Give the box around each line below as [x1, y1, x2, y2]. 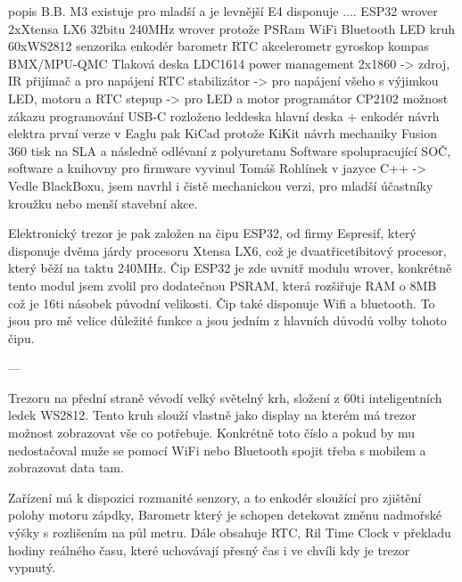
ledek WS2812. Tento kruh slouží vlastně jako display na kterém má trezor [8, 406, 417, 424]
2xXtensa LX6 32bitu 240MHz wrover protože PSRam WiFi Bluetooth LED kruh [8, 19, 456, 37]
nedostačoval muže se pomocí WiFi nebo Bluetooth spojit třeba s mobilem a [8, 440, 426, 459]
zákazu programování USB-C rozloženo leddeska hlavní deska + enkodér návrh [8, 106, 440, 125]
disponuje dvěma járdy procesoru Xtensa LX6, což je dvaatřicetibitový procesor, [8, 241, 447, 259]
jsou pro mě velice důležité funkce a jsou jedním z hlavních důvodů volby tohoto [8, 311, 447, 330]
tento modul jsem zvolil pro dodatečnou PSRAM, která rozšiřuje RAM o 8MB [8, 275, 437, 294]
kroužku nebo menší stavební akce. [8, 193, 198, 212]
